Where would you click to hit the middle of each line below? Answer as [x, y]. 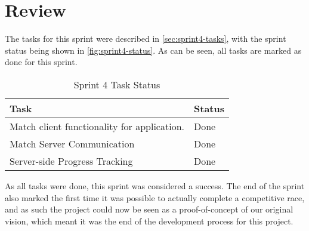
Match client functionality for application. [97, 126]
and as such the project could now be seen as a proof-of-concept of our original [149, 209]
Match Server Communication [72, 143]
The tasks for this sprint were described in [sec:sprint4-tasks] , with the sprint [146, 38]
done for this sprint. [41, 62]
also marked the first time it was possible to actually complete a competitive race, [155, 197]
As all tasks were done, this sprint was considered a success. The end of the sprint [155, 185]
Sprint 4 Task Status [117, 84]
